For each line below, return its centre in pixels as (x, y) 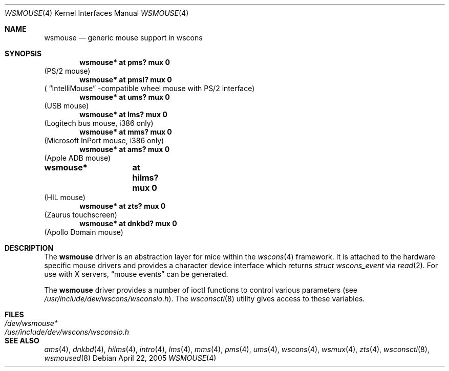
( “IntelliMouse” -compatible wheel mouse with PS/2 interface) (149, 88)
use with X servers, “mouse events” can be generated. (136, 274)
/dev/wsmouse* (31, 323)
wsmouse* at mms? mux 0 (126, 132)
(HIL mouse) (65, 197)
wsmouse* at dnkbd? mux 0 (128, 223)
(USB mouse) (67, 106)
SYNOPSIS (23, 53)
